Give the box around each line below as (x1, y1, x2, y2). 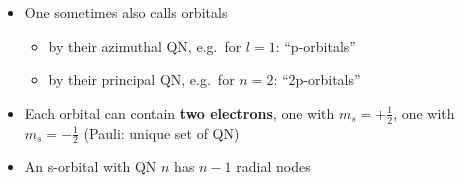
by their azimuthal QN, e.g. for (48, 35, 242, 56)
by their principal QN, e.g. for (48, 69, 235, 90)
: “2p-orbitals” (273, 69, 361, 90)
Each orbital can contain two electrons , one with (24, 102, 335, 123)
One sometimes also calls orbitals (24, 2, 228, 22)
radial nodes (236, 156, 311, 177)
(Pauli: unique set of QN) (83, 122, 240, 143)
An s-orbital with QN (24, 156, 157, 177)
